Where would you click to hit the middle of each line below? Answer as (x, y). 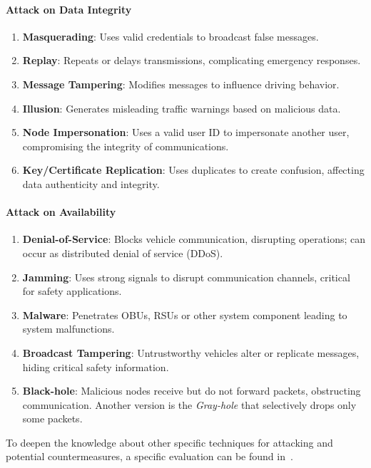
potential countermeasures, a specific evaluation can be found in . (149, 456)
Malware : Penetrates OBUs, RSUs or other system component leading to (185, 314)
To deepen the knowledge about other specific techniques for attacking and (169, 442)
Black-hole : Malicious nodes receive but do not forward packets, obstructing (192, 391)
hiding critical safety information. (96, 366)
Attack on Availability (61, 212)
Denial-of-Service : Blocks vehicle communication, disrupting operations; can (194, 239)
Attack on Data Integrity (69, 9)
